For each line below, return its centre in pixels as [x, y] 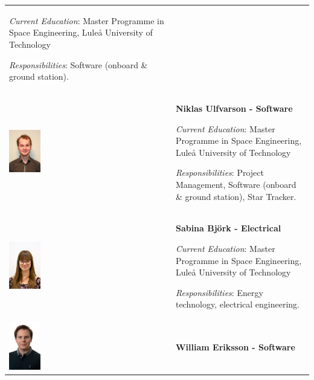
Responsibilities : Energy [219, 292]
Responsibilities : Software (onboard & [78, 64]
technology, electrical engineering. [237, 304]
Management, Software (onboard [236, 184]
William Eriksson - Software [235, 347]
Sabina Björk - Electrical [228, 228]
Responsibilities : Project [219, 172]
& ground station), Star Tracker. [236, 196]
